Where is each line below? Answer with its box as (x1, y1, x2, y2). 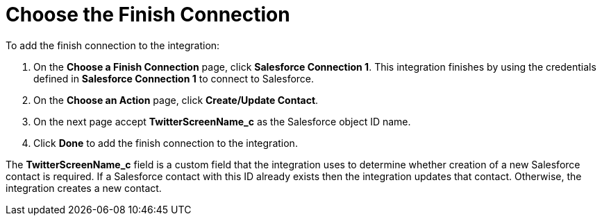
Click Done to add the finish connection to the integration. (33, 136, 298, 149)
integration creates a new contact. (6, 182, 162, 194)
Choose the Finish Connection (6, 3, 290, 26)
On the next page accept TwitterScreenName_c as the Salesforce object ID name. (33, 115, 411, 127)
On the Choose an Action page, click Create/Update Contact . (33, 94, 319, 106)
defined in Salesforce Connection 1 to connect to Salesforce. (33, 72, 315, 85)
